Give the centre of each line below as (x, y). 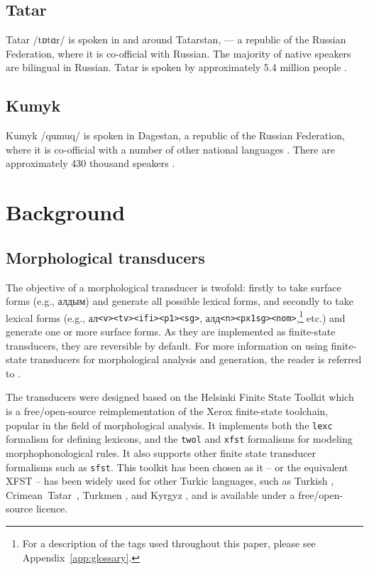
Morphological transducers (105, 257)
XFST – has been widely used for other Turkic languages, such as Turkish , (170, 481)
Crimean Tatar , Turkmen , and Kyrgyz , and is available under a (150, 494)
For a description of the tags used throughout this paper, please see (169, 543)
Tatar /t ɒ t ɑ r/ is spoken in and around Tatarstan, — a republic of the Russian (176, 39)
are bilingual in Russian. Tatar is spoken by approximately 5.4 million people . (176, 67)
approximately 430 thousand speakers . (90, 163)
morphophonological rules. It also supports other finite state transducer (161, 452)
